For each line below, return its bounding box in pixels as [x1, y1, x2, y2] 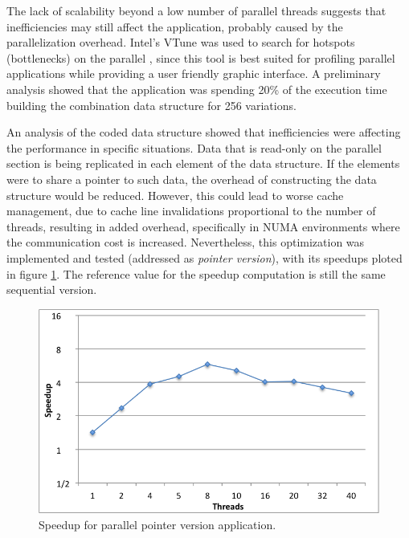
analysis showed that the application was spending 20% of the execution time [6, 80, 387, 97]
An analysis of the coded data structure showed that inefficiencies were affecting [6, 124, 401, 141]
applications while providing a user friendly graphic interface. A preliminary [6, 65, 381, 82]
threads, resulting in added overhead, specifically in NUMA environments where [6, 218, 400, 234]
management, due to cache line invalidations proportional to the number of [6, 202, 376, 219]
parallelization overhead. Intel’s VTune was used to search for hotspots [6, 34, 355, 51]
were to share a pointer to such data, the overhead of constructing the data [6, 170, 377, 187]
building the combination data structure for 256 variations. [6, 96, 297, 113]
